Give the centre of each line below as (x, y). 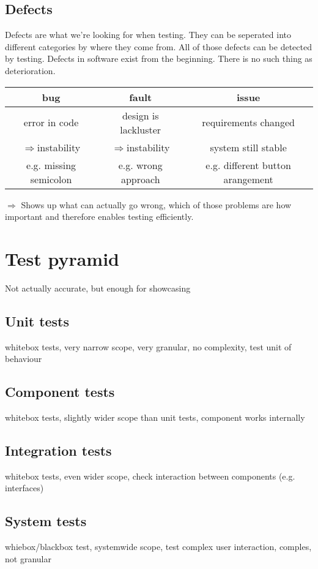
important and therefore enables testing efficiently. (99, 217)
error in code (51, 122)
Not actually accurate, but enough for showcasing (98, 288)
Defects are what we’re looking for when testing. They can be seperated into (148, 35)
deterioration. (30, 70)
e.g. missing (51, 165)
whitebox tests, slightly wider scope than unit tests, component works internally (155, 417)
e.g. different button (248, 165)
